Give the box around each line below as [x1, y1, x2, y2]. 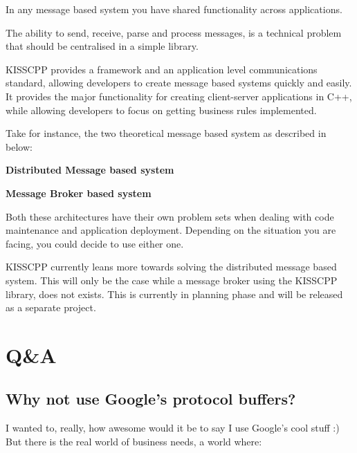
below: [6, 139, 33, 154]
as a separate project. [6, 300, 96, 315]
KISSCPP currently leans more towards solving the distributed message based [6, 259, 337, 274]
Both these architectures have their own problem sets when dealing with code [6, 209, 334, 223]
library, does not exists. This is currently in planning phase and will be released [6, 286, 343, 301]
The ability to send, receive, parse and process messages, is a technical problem [6, 25, 342, 39]
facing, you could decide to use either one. [6, 236, 184, 250]
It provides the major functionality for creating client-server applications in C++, [6, 89, 352, 103]
